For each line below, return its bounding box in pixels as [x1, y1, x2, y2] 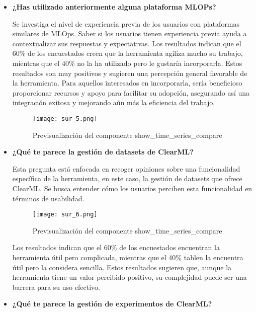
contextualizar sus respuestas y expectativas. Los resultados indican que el [12, 38, 241, 48]
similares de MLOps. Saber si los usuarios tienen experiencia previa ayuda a [12, 28, 247, 39]
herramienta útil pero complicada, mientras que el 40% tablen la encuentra [12, 252, 243, 262]
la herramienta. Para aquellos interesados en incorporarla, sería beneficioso [12, 77, 242, 88]
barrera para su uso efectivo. [12, 281, 100, 292]
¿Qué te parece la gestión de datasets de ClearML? [12, 146, 194, 157]
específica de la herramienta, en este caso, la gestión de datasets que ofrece [12, 173, 242, 184]
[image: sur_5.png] [32, 115, 98, 122]
